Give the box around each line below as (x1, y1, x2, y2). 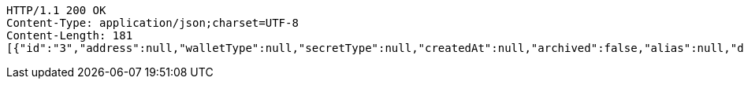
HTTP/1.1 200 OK (6, 4, 106, 17)
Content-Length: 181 (6, 29, 133, 42)
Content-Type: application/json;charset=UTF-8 (6, 17, 299, 29)
